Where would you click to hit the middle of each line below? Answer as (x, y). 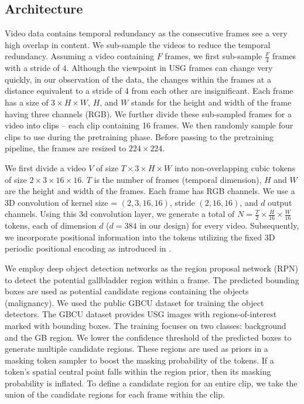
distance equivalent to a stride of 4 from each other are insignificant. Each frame (149, 91)
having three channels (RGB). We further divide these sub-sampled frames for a (148, 113)
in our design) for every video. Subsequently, (219, 225)
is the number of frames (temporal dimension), (178, 179)
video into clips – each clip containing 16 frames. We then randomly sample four (149, 125)
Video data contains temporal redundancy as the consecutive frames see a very (146, 33)
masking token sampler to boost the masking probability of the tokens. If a (139, 360)
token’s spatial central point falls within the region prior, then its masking (138, 371)
